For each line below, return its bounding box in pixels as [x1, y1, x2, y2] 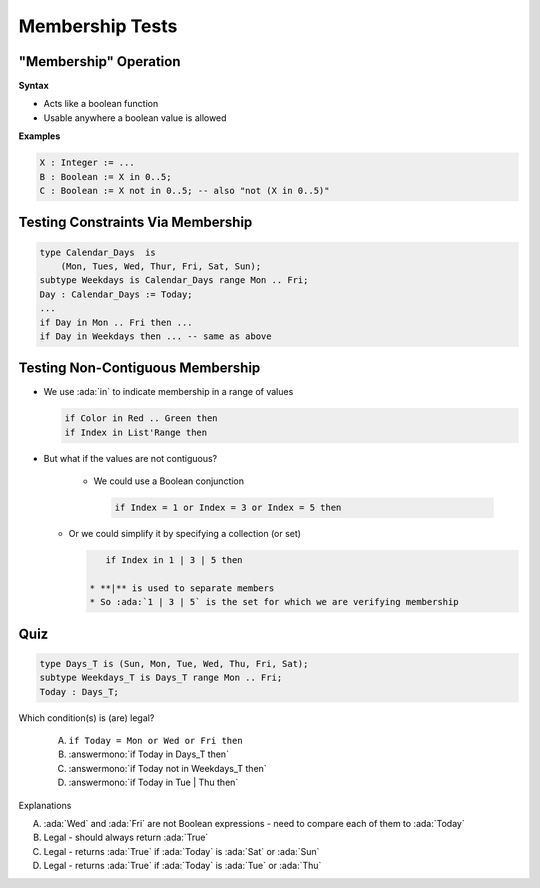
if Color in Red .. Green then [64, 413, 219, 424]
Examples [18, 130, 61, 142]
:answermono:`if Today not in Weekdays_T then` [68, 762, 267, 774]
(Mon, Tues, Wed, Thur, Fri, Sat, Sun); [60, 260, 262, 272]
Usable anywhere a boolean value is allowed [43, 111, 227, 124]
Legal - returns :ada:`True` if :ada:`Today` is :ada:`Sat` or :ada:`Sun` [43, 845, 320, 857]
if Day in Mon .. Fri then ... [39, 316, 194, 328]
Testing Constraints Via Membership [18, 214, 253, 231]
